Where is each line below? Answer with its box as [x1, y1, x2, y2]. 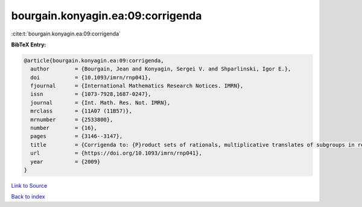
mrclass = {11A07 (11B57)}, [30, 108, 133, 114]
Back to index [11, 193, 45, 200]
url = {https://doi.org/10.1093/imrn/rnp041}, [30, 150, 202, 156]
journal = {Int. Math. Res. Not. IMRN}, [30, 99, 171, 106]
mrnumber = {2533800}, [30, 116, 113, 123]
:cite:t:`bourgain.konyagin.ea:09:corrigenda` [11, 30, 121, 37]
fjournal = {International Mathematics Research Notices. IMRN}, [30, 82, 244, 90]
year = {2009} [30, 158, 101, 165]
